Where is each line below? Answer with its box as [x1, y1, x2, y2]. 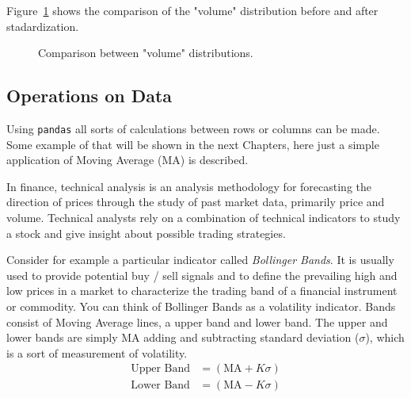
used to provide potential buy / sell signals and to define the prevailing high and [6, 266, 398, 283]
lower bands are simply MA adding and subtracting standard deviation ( [6, 329, 360, 346]
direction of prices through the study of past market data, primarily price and [6, 193, 385, 210]
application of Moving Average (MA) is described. [6, 151, 249, 168]
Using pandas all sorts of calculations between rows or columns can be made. [6, 120, 380, 136]
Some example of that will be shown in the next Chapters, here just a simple [6, 136, 379, 152]
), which [365, 329, 405, 346]
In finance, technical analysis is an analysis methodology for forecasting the [6, 178, 371, 194]
